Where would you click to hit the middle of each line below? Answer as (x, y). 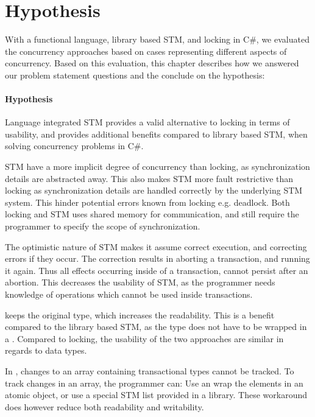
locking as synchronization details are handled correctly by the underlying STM (154, 190)
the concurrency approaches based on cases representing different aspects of (146, 51)
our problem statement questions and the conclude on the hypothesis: (135, 75)
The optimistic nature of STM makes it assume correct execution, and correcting (156, 246)
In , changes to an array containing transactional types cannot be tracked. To (150, 370)
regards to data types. (46, 350)
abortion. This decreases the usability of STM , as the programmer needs (140, 282)
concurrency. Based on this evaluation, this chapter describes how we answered (152, 63)
